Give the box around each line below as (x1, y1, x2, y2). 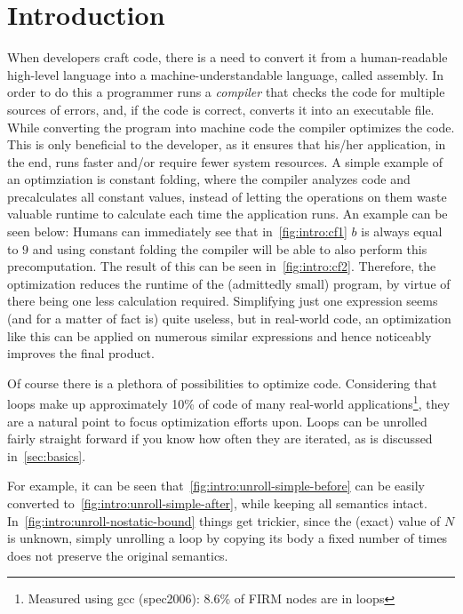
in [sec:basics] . (7, 446, 86, 465)
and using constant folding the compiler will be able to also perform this (32, 239, 427, 258)
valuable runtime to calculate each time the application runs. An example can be (7, 204, 448, 223)
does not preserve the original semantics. (7, 546, 228, 564)
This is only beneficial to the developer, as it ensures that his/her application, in (7, 135, 446, 154)
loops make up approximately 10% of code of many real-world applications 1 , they (7, 392, 451, 413)
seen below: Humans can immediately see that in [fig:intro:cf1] (7, 222, 347, 241)
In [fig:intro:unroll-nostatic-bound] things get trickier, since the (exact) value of (7, 511, 441, 530)
